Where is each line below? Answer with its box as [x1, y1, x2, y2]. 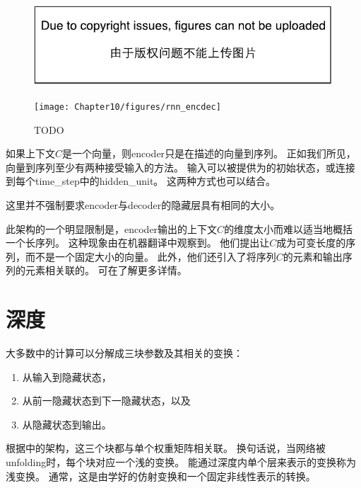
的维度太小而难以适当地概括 [224, 221, 353, 236]
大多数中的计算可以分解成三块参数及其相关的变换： [6, 346, 243, 361]
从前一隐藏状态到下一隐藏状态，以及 [22, 393, 191, 408]
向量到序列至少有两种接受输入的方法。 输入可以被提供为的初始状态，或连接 [6, 159, 355, 174]
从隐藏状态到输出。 [22, 416, 112, 431]
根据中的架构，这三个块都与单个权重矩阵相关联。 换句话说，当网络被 [6, 441, 326, 455]
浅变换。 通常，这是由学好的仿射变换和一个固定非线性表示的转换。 [6, 468, 316, 483]
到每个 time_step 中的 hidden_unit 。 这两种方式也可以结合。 [6, 174, 276, 188]
